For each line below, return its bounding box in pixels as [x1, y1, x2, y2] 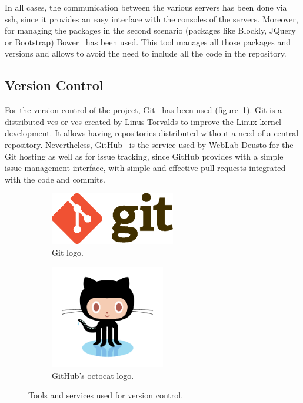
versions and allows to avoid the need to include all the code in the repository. [5, 47, 287, 60]
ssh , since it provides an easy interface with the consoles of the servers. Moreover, [5, 12, 298, 25]
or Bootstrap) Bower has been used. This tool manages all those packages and [5, 35, 291, 48]
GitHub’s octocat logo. [52, 369, 134, 381]
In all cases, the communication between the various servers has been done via [5, 1, 287, 13]
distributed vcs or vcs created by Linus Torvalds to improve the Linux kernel [5, 115, 282, 127]
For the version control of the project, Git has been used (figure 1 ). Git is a [5, 104, 282, 116]
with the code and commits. [5, 173, 105, 185]
